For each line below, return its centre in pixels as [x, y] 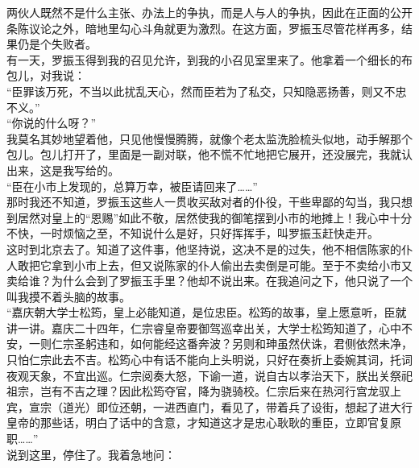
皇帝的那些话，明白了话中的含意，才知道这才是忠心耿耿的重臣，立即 [187, 422]
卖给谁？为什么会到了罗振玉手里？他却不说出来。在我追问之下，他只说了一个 [209, 281]
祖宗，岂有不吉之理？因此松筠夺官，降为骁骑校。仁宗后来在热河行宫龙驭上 [204, 391]
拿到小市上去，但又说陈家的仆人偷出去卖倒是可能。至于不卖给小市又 [232, 265]
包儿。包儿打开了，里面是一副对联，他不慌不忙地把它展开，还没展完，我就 [204, 154]
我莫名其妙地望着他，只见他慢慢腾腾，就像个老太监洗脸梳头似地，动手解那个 [209, 138]
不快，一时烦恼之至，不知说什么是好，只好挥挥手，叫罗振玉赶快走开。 [193, 233]
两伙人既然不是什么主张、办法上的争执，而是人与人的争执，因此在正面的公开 [209, 12]
